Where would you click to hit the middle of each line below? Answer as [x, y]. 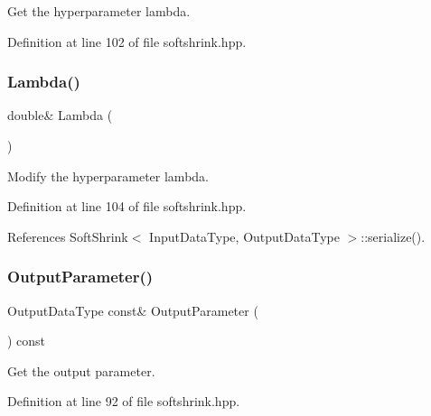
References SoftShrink [68, 236]
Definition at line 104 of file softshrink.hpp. [127, 206]
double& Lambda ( [60, 115]
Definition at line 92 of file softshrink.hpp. [124, 401]
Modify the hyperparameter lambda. [108, 176]
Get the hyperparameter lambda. [99, 11]
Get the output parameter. [81, 370]
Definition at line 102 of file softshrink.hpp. [127, 41]
